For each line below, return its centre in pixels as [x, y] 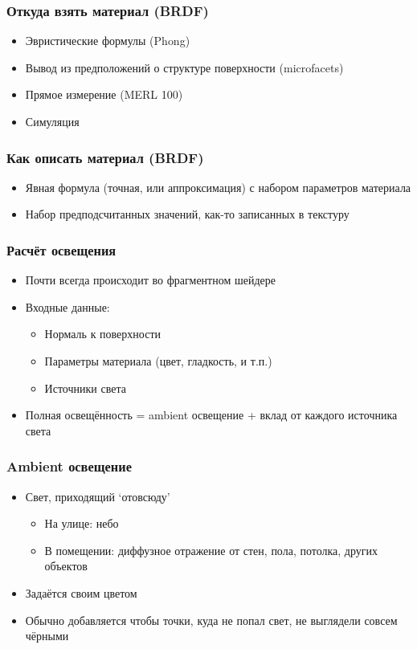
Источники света [85, 388]
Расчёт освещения [61, 249]
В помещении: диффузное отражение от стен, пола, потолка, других [211, 550]
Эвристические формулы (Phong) [108, 41]
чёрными [47, 636]
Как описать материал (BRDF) [105, 157]
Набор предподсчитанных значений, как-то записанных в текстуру [187, 214]
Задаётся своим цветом [81, 592]
